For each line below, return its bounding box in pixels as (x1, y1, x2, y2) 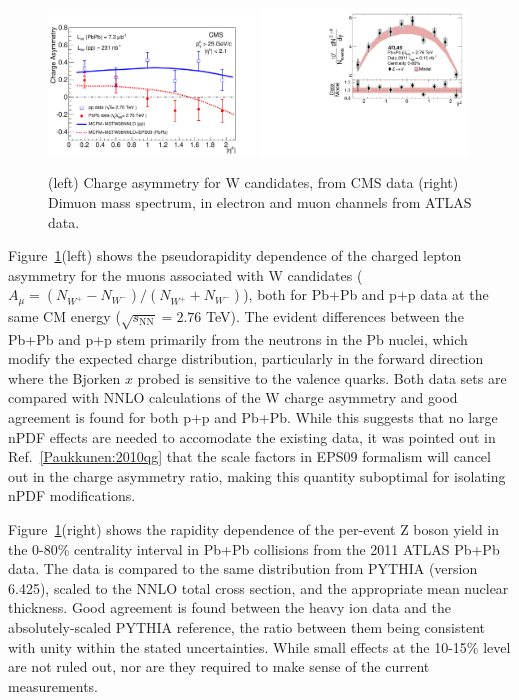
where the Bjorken (8, 367, 121, 388)
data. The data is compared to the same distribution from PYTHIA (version (8, 558, 478, 579)
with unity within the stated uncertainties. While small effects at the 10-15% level (8, 636, 511, 657)
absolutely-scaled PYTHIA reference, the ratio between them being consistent (8, 616, 485, 637)
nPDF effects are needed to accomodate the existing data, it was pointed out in (8, 426, 496, 447)
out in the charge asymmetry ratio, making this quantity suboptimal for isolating (8, 465, 506, 486)
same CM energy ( (8, 305, 121, 326)
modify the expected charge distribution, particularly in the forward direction (8, 348, 484, 369)
